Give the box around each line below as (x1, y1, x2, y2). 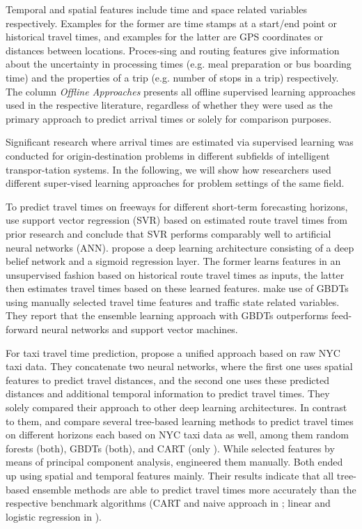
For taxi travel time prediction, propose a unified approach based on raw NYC (6, 345, 340, 360)
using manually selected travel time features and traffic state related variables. (6, 294, 340, 309)
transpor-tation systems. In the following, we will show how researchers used (6, 162, 331, 176)
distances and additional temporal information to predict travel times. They (6, 386, 330, 401)
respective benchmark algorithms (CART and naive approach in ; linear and (6, 496, 331, 510)
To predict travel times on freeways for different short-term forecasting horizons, (6, 199, 348, 213)
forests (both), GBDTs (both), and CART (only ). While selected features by (6, 440, 335, 455)
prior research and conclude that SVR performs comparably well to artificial (6, 226, 331, 240)
